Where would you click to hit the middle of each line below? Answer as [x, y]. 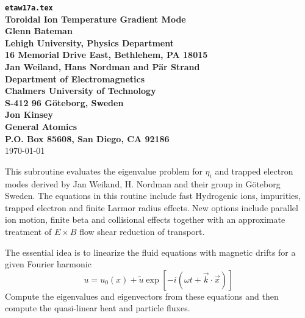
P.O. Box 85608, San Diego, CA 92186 [87, 138]
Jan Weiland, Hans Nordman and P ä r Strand [102, 67]
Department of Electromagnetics [75, 78]
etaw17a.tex [29, 8]
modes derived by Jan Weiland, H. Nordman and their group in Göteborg [143, 183]
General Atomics [41, 126]
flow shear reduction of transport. [142, 231]
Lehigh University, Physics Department [89, 42]
